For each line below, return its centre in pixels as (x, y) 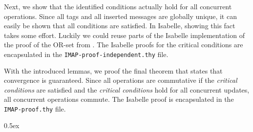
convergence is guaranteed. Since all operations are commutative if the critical (121, 80)
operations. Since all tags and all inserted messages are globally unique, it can (120, 16)
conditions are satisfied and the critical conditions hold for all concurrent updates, (127, 89)
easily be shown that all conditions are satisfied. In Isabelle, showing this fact (120, 26)
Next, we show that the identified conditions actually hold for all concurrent (118, 6)
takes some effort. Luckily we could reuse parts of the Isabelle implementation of (124, 35)
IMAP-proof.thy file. (35, 109)
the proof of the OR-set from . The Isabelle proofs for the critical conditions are (124, 45)
